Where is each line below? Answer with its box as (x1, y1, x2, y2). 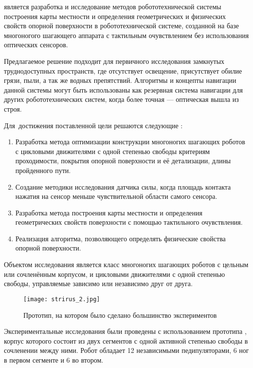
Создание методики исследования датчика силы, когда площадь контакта (15, 181, 231, 192)
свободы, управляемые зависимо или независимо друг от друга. (4, 278, 193, 289)
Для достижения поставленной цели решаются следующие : (4, 120, 183, 130)
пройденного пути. (15, 165, 71, 175)
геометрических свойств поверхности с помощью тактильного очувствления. (15, 217, 243, 227)
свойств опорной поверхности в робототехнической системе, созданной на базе (4, 20, 239, 31)
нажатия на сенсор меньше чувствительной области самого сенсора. (15, 191, 217, 201)
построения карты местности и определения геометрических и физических (4, 11, 226, 21)
